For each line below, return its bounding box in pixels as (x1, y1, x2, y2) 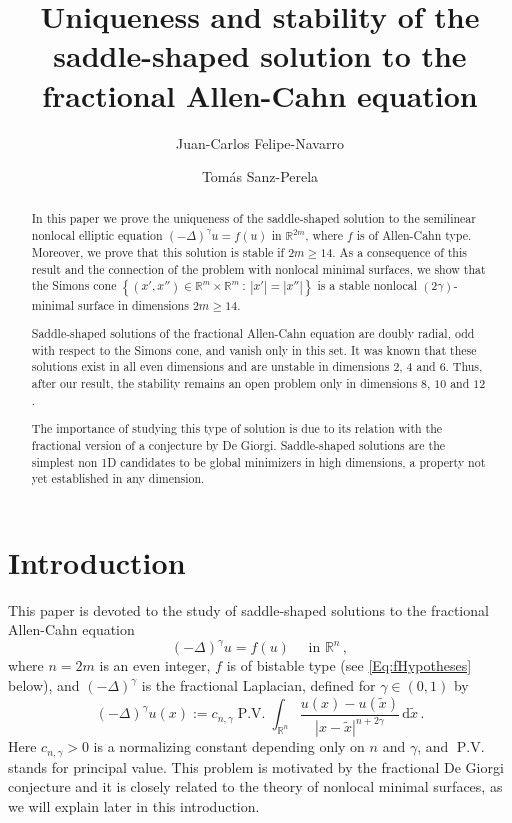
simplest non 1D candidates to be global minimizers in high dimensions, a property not (31, 453, 486, 470)
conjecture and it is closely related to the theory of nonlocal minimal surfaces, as (8, 776, 503, 797)
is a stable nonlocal (317, 277, 417, 294)
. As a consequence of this (332, 244, 467, 261)
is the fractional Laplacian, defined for (141, 675, 376, 696)
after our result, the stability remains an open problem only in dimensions (31, 375, 418, 392)
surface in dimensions (78, 296, 189, 313)
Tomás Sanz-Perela (201, 166, 319, 187)
